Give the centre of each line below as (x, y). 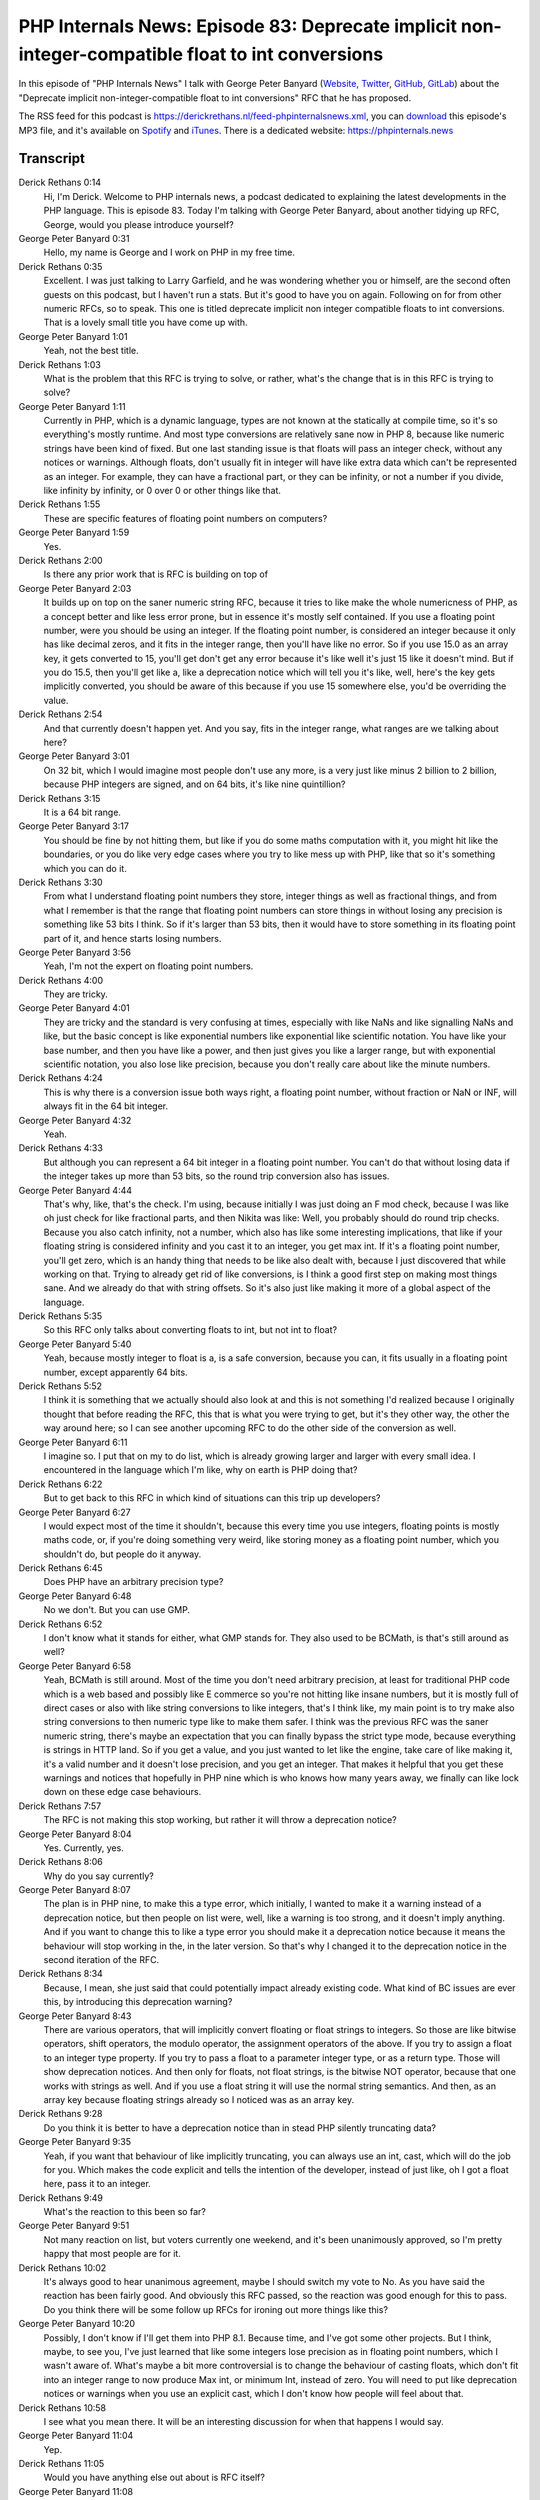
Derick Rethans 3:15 (59, 798)
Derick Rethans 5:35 (60, 1316)
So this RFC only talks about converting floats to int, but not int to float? (190, 1330)
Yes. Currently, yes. (83, 1847)
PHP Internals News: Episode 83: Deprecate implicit (237, 26)
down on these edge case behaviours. (122, 1792)
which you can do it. (85, 868)
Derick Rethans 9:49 (61, 2197)
